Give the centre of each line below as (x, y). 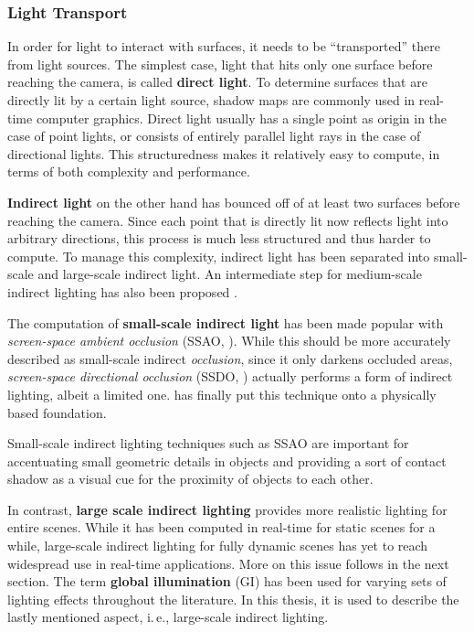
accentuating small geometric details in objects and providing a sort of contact (227, 461)
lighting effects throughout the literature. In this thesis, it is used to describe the (233, 599)
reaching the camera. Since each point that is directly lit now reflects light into (228, 220)
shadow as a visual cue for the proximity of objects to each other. (190, 479)
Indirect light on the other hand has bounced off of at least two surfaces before (234, 202)
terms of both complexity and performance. (129, 171)
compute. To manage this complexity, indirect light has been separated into (219, 256)
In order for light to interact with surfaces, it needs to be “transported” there (224, 46)
